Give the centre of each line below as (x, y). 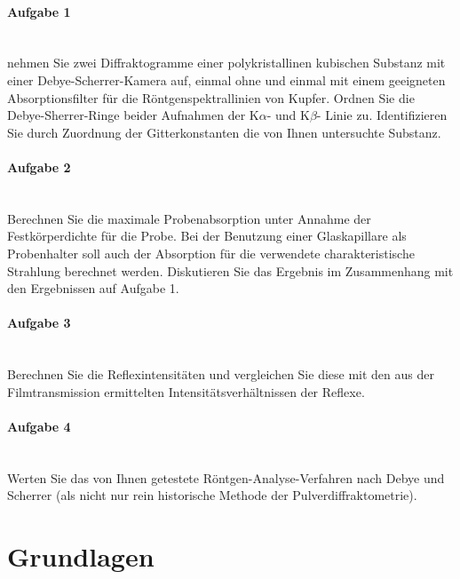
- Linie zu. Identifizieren (382, 115)
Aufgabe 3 (39, 323)
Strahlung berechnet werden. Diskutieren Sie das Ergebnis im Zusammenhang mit (230, 270)
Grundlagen (81, 556)
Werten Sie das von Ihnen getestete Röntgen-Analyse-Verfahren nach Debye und (226, 477)
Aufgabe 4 (39, 426)
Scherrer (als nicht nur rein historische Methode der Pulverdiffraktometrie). (212, 495)
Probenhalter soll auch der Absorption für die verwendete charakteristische (211, 253)
